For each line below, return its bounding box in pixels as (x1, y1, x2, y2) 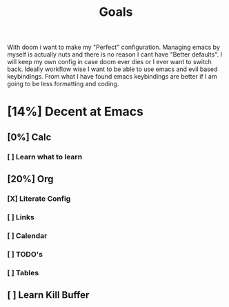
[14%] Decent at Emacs (7, 104, 143, 119)
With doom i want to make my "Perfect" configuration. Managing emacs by (7, 43, 221, 52)
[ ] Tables (7, 268, 39, 277)
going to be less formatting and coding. (7, 80, 119, 88)
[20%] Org (7, 173, 54, 185)
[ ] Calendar (7, 230, 48, 240)
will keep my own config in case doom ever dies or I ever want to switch (7, 58, 212, 66)
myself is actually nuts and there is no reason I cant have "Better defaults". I (7, 50, 223, 59)
